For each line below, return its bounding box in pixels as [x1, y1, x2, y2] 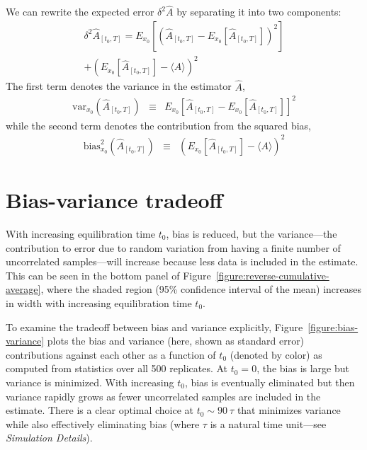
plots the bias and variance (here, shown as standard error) [47, 333, 305, 348]
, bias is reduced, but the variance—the [166, 226, 337, 241]
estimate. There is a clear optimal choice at [6, 403, 194, 417]
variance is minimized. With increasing [6, 374, 174, 389]
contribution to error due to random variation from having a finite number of [6, 240, 341, 255]
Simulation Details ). [6, 430, 93, 445]
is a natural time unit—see [210, 416, 327, 431]
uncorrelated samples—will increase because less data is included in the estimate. [6, 254, 358, 269]
